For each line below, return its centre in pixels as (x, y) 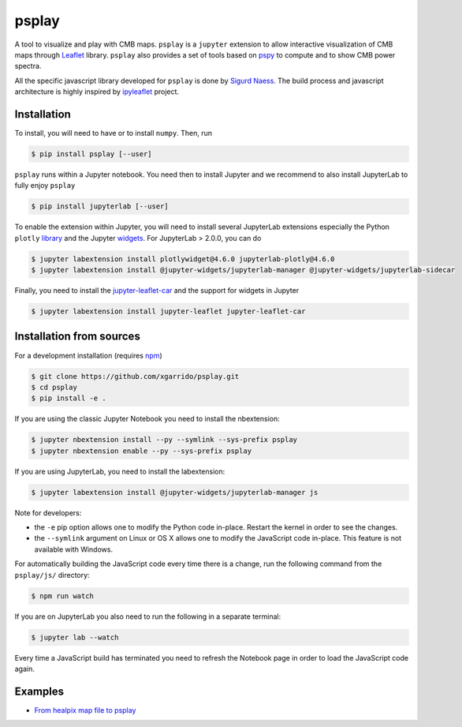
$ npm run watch (63, 596)
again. (25, 669)
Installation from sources (78, 337)
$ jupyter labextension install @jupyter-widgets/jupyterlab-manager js (175, 492)
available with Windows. (74, 549)
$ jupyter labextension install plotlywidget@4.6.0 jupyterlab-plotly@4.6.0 (183, 259)
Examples (39, 691)
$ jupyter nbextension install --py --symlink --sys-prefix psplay (164, 440)
